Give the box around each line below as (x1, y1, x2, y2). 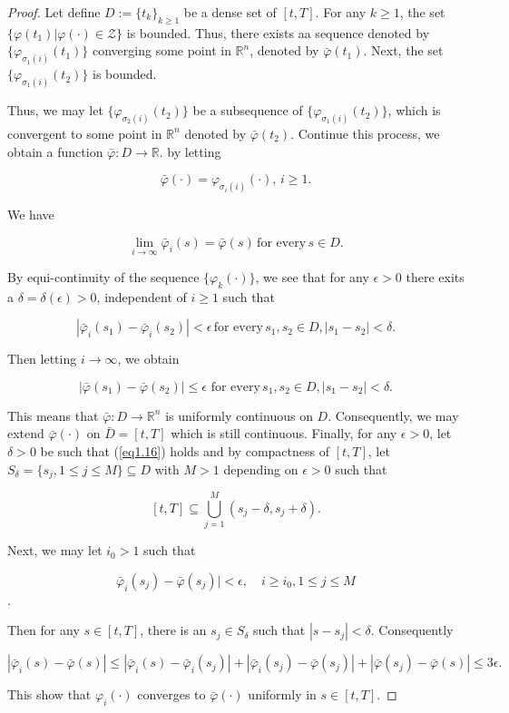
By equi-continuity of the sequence (7, 267, 200, 286)
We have (7, 205, 54, 224)
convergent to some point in (7, 123, 162, 142)
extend (7, 424, 44, 443)
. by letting (159, 142, 221, 161)
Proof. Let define (7, 3, 101, 21)
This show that (7, 685, 92, 704)
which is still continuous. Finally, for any (171, 424, 397, 443)
